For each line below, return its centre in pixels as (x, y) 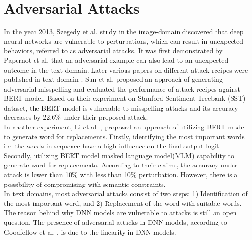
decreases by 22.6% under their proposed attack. (76, 117)
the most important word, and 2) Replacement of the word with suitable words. (123, 203)
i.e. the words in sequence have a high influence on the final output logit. (113, 146)
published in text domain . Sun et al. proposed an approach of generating (113, 79)
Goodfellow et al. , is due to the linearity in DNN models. (90, 231)
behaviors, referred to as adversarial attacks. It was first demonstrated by (113, 50)
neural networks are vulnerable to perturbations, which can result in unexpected (124, 41)
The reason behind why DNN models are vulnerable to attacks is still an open (120, 212)
